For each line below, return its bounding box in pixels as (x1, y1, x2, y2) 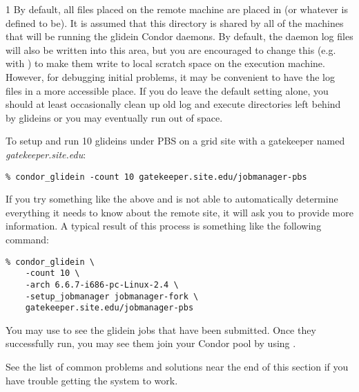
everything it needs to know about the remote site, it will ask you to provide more (6, 205, 353, 219)
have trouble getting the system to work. (6, 373, 178, 387)
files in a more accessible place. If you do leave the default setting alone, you (6, 83, 329, 97)
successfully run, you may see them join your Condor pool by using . (6, 336, 296, 351)
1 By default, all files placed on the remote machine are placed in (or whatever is (6, 2, 348, 16)
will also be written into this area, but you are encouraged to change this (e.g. (6, 42, 336, 57)
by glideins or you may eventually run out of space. (6, 110, 223, 124)
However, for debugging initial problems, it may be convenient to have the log (6, 69, 335, 84)
